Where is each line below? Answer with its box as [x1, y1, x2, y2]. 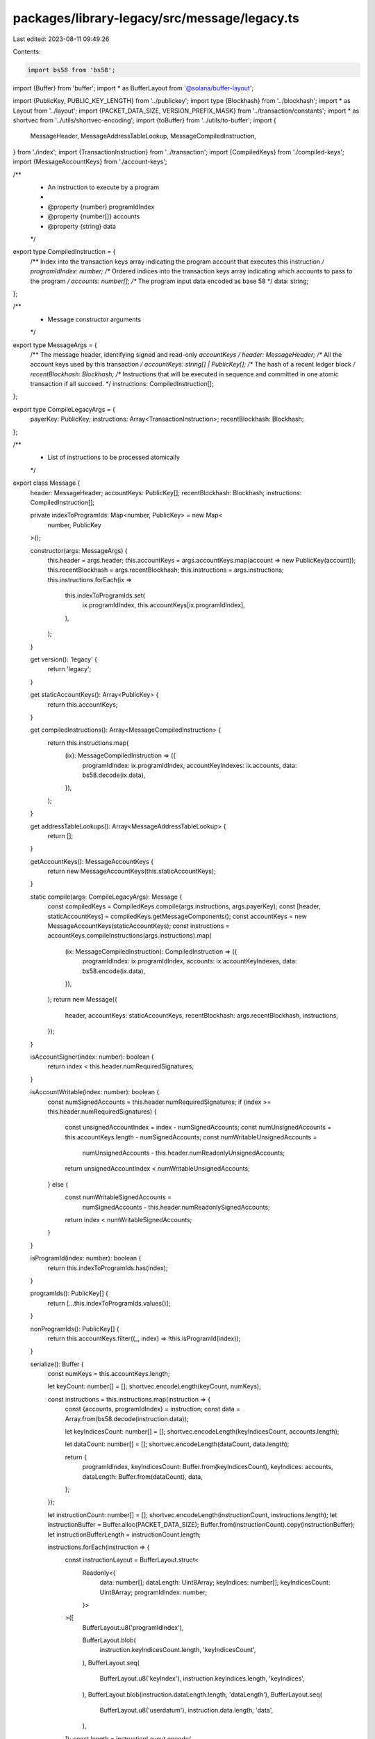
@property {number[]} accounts [47, 212, 140, 221]
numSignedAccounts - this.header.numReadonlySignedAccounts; [82, 1203, 270, 1211]
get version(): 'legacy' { [30, 655, 97, 664]
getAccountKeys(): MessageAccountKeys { [30, 857, 154, 865]
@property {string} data [47, 222, 116, 230]
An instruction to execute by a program [47, 183, 160, 191]
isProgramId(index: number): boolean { [30, 1254, 142, 1263]
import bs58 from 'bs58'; [27, 66, 116, 74]
